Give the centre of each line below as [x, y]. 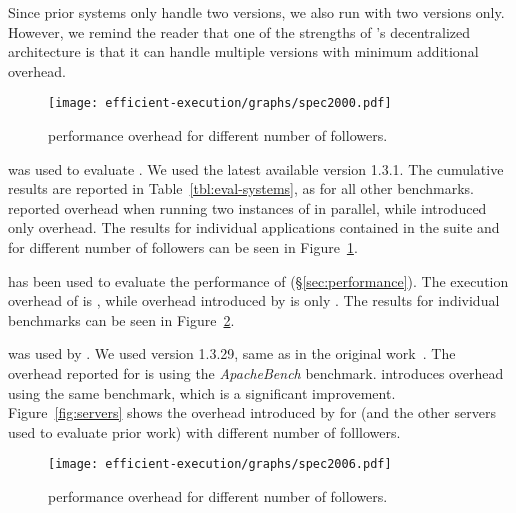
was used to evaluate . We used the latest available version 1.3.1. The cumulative [256, 168]
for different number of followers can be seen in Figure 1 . [183, 247]
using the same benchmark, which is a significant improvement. [202, 392]
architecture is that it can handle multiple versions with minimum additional [243, 51]
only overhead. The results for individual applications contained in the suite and [254, 227]
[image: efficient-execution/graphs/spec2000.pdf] [220, 103]
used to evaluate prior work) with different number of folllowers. [204, 431]
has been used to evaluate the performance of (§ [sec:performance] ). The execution [258, 280]
